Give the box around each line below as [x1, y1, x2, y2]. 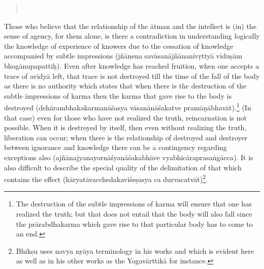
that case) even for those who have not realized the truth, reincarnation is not [4, 112, 247, 123]
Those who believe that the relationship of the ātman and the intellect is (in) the [4, 20, 256, 31]
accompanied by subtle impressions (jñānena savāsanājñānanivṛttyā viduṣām [4, 50, 242, 61]
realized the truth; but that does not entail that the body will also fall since [16, 208, 252, 219]
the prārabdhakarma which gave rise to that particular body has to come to [16, 218, 253, 229]
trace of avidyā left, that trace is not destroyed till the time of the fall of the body [4, 70, 260, 81]
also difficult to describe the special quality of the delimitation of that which [4, 162, 242, 172]
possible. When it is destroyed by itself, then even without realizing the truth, [4, 122, 247, 133]
